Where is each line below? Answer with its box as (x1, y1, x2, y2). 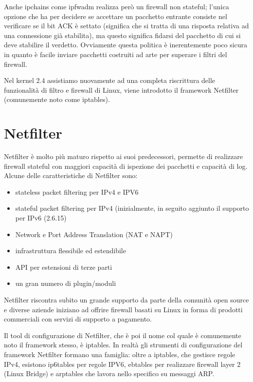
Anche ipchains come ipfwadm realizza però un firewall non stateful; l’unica (4, 1, 229, 11)
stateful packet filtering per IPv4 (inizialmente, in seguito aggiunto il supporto (15, 203, 249, 213)
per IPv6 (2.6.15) (15, 213, 67, 223)
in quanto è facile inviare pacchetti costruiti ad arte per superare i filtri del (4, 49, 227, 59)
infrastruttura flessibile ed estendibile (15, 245, 126, 256)
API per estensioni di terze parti (15, 261, 112, 272)
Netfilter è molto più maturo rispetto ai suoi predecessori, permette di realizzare (4, 151, 243, 161)
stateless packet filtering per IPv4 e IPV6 (15, 186, 139, 197)
